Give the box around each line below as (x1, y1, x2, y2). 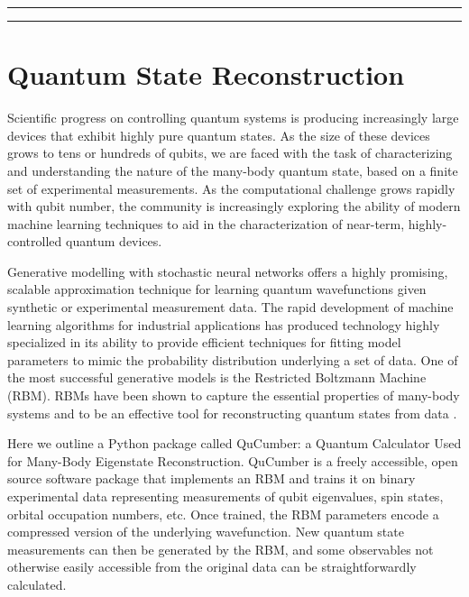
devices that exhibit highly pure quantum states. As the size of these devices (7, 125, 430, 144)
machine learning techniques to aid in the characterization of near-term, (7, 214, 405, 233)
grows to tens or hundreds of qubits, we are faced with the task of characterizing (7, 143, 453, 162)
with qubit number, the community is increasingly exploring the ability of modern (7, 197, 461, 216)
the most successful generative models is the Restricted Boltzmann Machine (7, 368, 427, 387)
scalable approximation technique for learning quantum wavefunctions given (7, 280, 427, 298)
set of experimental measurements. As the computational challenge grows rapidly (7, 179, 455, 197)
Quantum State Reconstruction (7, 56, 405, 93)
